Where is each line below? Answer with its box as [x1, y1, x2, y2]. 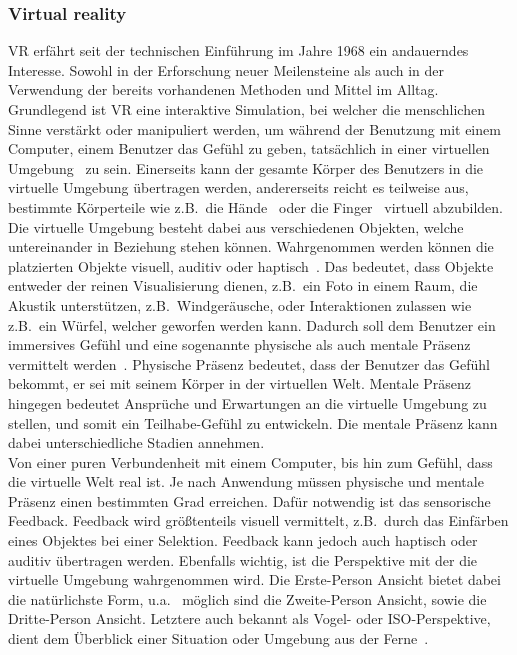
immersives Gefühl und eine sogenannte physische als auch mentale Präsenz [8, 334, 471, 355]
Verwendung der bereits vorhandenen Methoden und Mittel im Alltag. [8, 79, 439, 100]
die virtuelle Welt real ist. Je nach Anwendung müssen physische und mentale [8, 471, 484, 492]
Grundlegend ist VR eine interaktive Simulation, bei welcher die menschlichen [8, 99, 485, 119]
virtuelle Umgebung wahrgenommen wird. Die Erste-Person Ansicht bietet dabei [8, 569, 501, 590]
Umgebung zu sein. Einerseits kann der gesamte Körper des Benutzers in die [8, 157, 484, 178]
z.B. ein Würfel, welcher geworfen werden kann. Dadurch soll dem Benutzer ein [8, 314, 496, 335]
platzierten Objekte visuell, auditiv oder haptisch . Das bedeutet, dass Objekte [8, 255, 494, 276]
